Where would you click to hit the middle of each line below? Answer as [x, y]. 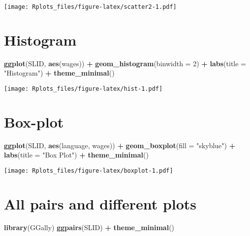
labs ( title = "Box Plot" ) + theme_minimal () [76, 155]
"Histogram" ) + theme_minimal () [59, 73]
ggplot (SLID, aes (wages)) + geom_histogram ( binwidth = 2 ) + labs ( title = [125, 63]
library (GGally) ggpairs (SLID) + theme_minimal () [89, 227]
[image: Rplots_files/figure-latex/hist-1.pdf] [83, 89]
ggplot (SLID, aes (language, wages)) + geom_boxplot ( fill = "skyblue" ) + [120, 145]
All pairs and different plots [100, 203]
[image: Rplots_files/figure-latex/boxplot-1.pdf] [89, 170]
